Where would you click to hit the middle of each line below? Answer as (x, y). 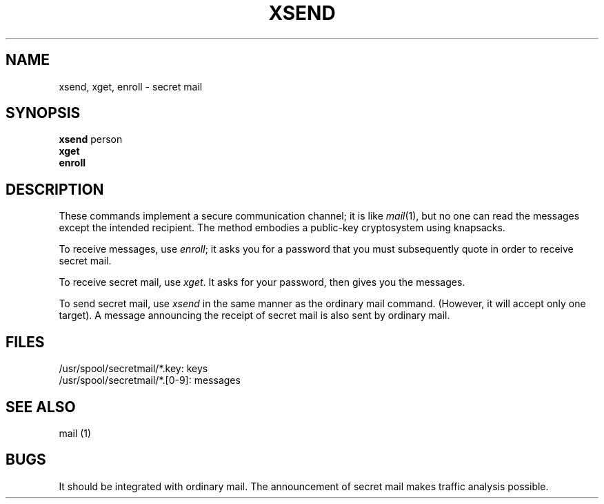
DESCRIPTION (55, 189)
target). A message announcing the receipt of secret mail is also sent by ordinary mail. (254, 316)
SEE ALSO (41, 407)
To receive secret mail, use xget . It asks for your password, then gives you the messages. (262, 282)
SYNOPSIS (43, 113)
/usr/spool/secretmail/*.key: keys (133, 369)
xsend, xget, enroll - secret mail (131, 86)
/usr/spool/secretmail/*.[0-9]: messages (150, 380)
